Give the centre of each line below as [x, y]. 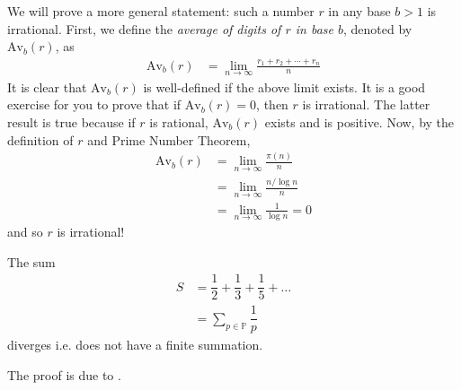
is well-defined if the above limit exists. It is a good [284, 87]
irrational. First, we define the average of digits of [144, 28]
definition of [40, 139]
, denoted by [378, 28]
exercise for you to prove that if [94, 104]
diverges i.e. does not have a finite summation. [135, 345]
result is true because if [71, 121]
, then [272, 104]
